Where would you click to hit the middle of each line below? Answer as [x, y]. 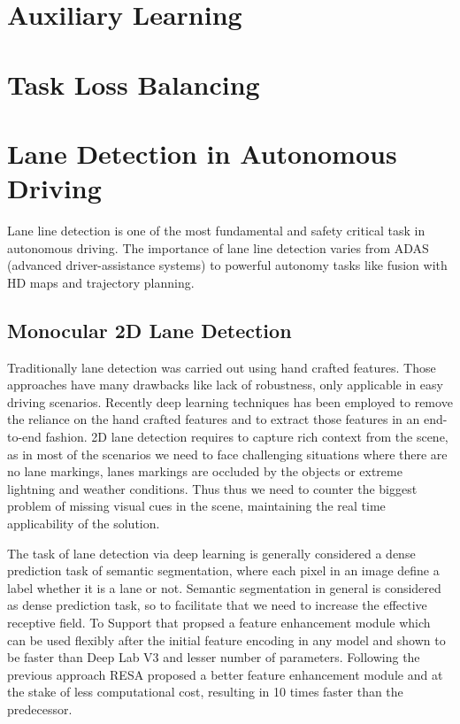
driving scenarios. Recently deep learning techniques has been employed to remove [230, 401]
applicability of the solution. [84, 523]
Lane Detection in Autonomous [202, 153]
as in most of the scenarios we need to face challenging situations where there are [227, 454]
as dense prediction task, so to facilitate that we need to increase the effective [217, 605]
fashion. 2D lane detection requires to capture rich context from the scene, [247, 437]
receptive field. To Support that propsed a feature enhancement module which [219, 622]
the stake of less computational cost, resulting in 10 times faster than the [205, 692]
